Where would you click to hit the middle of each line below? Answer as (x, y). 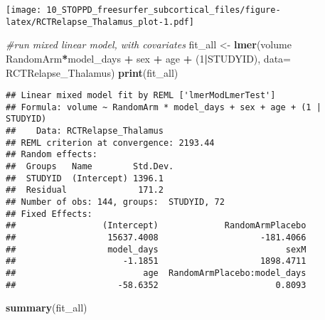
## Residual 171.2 (85, 190)
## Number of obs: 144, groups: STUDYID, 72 (115, 202)
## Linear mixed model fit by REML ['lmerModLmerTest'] (141, 96)
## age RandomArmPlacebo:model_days (156, 273)
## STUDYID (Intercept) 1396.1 (85, 178)
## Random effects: (52, 155)
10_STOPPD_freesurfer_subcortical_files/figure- (164, 10)
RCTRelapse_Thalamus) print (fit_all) (92, 72)
